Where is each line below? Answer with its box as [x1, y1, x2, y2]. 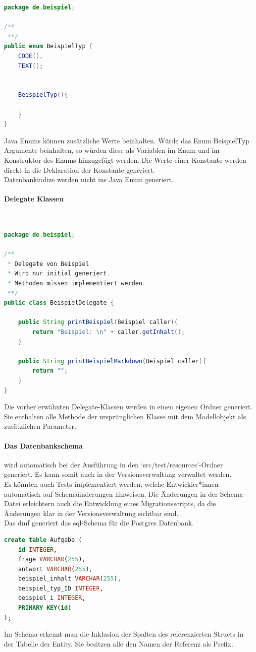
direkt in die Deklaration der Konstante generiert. [4, 164, 155, 175]
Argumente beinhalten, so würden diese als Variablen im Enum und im [4, 145, 220, 155]
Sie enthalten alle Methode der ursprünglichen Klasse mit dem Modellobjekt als [4, 411, 246, 421]
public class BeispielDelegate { [4, 299, 114, 307]
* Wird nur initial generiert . [7, 270, 110, 277]
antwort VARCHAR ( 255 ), [18, 565, 93, 573]
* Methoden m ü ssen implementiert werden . [7, 280, 146, 287]
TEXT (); [18, 62, 43, 69]
